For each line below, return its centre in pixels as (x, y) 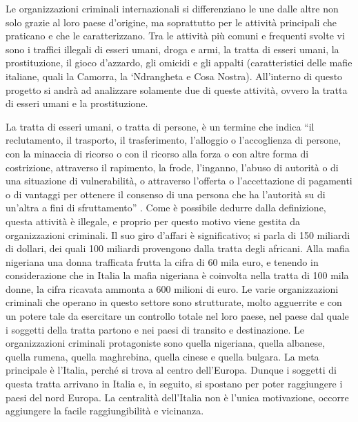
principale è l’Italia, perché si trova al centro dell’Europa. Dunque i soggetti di (171, 370)
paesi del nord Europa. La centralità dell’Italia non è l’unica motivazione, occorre (177, 397)
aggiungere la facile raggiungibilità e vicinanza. (105, 411)
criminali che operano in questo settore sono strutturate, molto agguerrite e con (174, 302)
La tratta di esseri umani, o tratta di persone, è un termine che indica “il (160, 126)
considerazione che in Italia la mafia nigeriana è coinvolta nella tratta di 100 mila (177, 275)
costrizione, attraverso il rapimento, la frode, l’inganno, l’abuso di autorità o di (172, 167)
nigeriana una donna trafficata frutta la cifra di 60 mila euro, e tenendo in (162, 261)
